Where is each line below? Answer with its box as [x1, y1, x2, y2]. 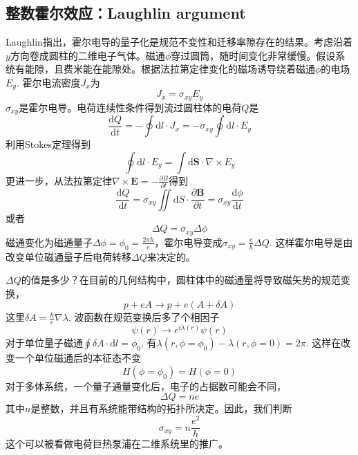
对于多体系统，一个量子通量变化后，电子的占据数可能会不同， [6, 378, 286, 393]
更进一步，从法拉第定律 [6, 173, 112, 187]
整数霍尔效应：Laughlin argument [6, 2, 246, 24]
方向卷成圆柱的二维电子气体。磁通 [10, 48, 165, 62]
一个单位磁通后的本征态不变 [15, 351, 141, 365]
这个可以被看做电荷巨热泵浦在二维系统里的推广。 [6, 436, 228, 451]
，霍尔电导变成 [154, 234, 223, 249]
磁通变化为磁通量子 [6, 234, 93, 249]
